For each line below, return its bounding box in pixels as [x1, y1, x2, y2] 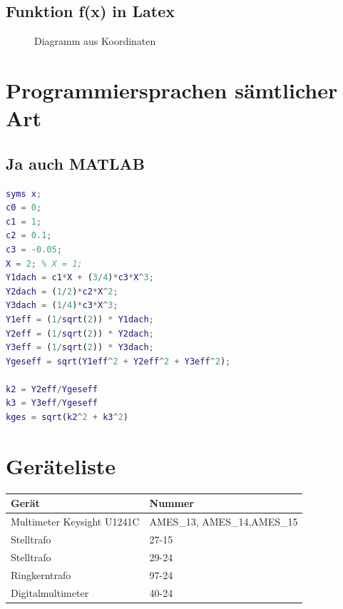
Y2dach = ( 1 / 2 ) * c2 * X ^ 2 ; [6, 286, 118, 297]
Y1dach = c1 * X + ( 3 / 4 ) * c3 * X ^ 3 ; [6, 272, 154, 283]
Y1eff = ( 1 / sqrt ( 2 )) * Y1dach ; [6, 314, 154, 324]
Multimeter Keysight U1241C [11, 514, 140, 529]
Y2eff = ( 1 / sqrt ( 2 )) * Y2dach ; [6, 328, 154, 339]
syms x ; [6, 188, 42, 199]
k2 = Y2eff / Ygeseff [6, 384, 98, 394]
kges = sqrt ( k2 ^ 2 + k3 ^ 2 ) [6, 412, 128, 423]
